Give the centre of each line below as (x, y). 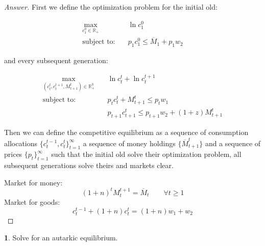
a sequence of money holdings (129, 143)
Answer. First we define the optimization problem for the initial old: (111, 7)
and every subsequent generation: (56, 60)
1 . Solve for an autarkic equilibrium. (61, 237)
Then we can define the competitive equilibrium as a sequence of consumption (126, 132)
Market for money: (33, 182)
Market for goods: (32, 202)
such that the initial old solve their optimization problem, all (146, 154)
